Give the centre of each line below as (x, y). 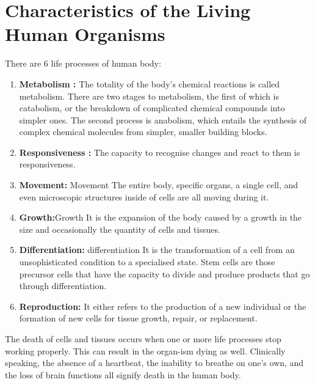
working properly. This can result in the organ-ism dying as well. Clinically (145, 350)
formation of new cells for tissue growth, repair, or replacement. (138, 318)
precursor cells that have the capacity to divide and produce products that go (165, 273)
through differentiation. (63, 286)
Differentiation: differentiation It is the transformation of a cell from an (157, 250)
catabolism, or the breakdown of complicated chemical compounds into (152, 108)
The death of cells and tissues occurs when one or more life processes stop (143, 339)
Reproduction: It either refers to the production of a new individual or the (163, 306)
